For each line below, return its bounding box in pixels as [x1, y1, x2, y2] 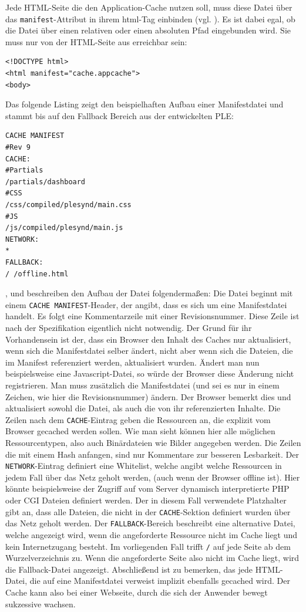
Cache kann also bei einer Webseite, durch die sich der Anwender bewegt [5, 586, 268, 598]
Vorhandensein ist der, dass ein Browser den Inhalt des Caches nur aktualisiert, [5, 333, 291, 345]
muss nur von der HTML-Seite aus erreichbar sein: [5, 35, 187, 48]
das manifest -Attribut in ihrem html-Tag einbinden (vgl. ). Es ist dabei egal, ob [5, 12, 295, 25]
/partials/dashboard [5, 177, 86, 186]
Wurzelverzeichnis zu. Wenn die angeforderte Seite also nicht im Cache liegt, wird [5, 552, 300, 564]
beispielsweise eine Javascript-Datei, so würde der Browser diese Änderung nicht [5, 367, 294, 380]
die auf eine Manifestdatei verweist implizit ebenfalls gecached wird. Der [29, 574, 290, 587]
